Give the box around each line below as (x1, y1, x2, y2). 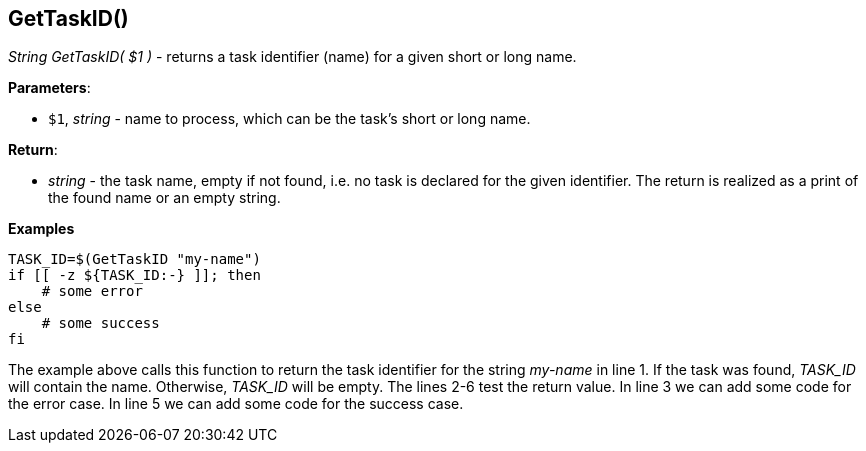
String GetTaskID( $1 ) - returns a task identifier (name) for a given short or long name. (8, 48, 577, 66)
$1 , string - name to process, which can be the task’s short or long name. (48, 110, 531, 128)
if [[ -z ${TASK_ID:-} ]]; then (8, 267, 261, 284)
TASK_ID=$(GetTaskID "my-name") (8, 251, 261, 268)
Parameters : (8, 79, 91, 97)
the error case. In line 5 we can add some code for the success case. (8, 395, 464, 413)
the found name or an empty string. (48, 189, 281, 207)
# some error (41, 283, 143, 300)
